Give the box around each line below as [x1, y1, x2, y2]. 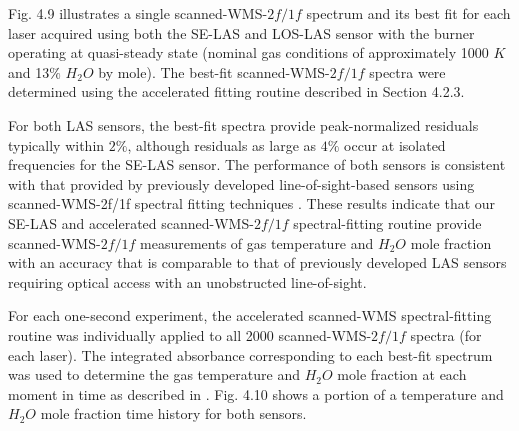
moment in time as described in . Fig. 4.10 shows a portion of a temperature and [8, 383, 504, 404]
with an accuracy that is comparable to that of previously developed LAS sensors [8, 252, 507, 273]
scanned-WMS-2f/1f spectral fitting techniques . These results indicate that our [8, 193, 496, 214]
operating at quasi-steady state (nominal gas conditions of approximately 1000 [8, 42, 489, 63]
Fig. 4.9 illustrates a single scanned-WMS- [8, 3, 268, 23]
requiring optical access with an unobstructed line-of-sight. [8, 271, 367, 292]
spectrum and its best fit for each [306, 3, 511, 23]
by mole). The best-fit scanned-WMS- [98, 61, 330, 82]
